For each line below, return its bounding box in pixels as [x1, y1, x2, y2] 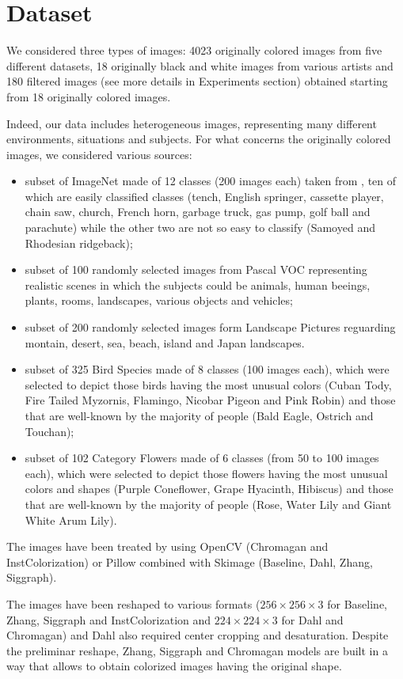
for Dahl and [281, 611, 344, 628]
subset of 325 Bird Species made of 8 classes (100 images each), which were [25, 361, 390, 377]
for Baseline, [327, 595, 387, 612]
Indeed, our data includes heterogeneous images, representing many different [6, 115, 377, 131]
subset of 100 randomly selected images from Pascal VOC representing [25, 261, 367, 278]
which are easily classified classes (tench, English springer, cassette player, [25, 188, 384, 204]
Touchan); [25, 423, 74, 439]
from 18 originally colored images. [6, 88, 171, 104]
